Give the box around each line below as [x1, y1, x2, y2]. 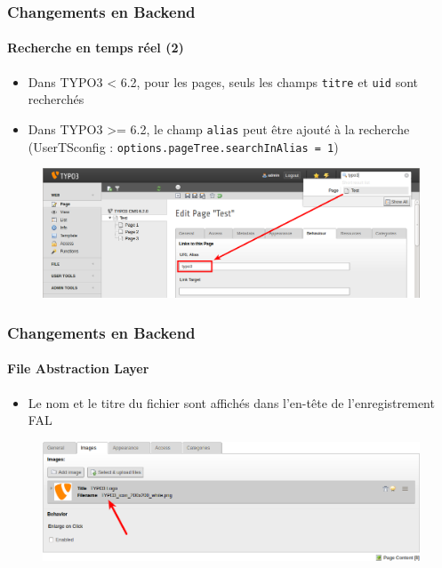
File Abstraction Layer [7, 359, 149, 378]
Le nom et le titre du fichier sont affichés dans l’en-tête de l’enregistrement [28, 393, 435, 412]
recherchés [28, 90, 84, 108]
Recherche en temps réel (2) [7, 38, 184, 57]
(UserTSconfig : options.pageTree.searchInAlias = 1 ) [28, 137, 339, 156]
